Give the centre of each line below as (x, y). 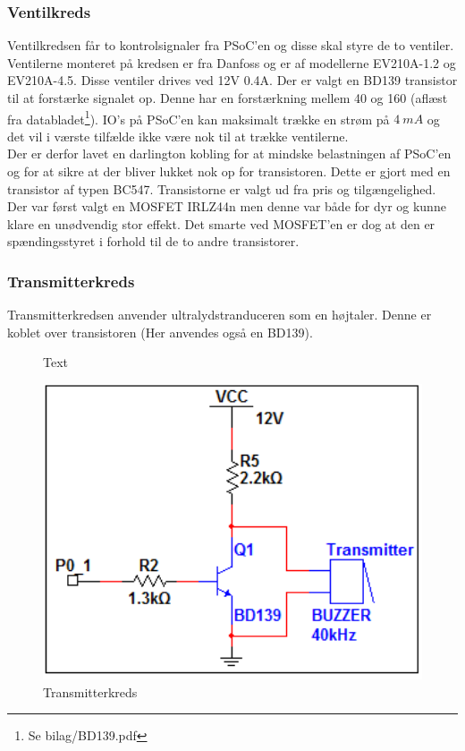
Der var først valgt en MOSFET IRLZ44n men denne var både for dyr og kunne (227, 206)
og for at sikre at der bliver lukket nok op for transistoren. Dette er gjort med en (229, 171)
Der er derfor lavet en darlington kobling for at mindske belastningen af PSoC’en (229, 154)
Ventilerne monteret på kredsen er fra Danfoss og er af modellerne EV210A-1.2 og (232, 62)
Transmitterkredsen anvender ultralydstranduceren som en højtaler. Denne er (220, 315)
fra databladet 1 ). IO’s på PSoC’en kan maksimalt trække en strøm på (199, 117)
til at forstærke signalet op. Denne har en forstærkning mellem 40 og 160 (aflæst (228, 98)
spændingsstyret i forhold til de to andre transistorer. (153, 241)
